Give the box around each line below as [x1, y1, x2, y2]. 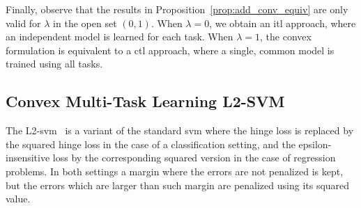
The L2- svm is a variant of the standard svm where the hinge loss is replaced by [6, 123, 354, 138]
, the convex [260, 29, 312, 44]
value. [6, 191, 31, 206]
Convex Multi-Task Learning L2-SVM [6, 90, 285, 112]
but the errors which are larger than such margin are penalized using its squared [6, 177, 350, 192]
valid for [6, 15, 41, 30]
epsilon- [298, 136, 332, 151]
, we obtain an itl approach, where [209, 15, 356, 30]
